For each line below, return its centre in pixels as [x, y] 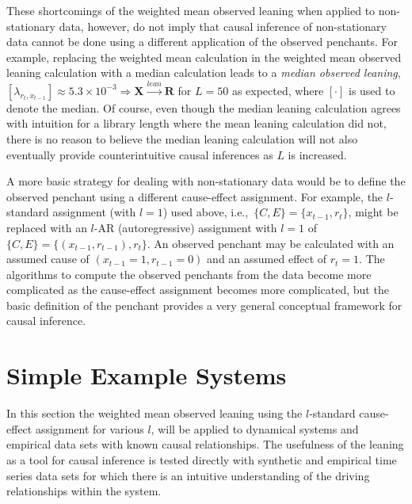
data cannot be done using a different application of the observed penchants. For [202, 42]
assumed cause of [48, 259]
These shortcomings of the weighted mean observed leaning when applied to [191, 10]
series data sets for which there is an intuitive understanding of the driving [188, 475]
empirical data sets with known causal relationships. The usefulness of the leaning [205, 444]
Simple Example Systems [147, 375]
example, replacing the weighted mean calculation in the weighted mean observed [204, 57]
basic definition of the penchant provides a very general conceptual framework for [204, 305]
